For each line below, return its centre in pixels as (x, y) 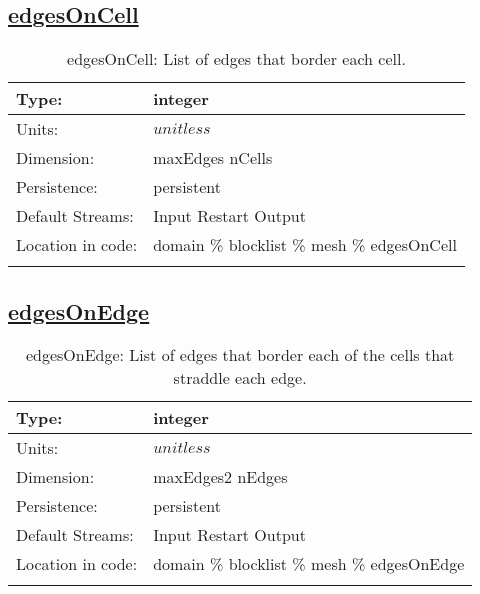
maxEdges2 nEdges (220, 477)
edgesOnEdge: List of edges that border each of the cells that (240, 355)
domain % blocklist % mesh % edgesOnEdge (309, 564)
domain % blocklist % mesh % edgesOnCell (305, 245)
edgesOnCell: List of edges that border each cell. (236, 59)
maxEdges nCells (213, 158)
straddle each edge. (240, 378)
